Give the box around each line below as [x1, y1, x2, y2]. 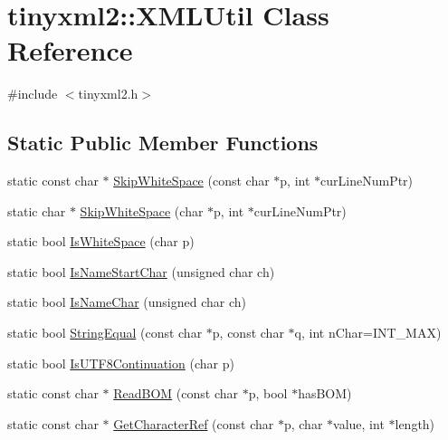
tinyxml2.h [78, 84, 138, 103]
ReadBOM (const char [113, 384, 239, 403]
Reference [7, 32, 133, 69]
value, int [333, 414, 385, 433]
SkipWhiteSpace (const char [113, 171, 270, 190]
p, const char [212, 323, 284, 342]
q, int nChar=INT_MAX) [294, 323, 442, 342]
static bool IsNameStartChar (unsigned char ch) [7, 262, 275, 281]
